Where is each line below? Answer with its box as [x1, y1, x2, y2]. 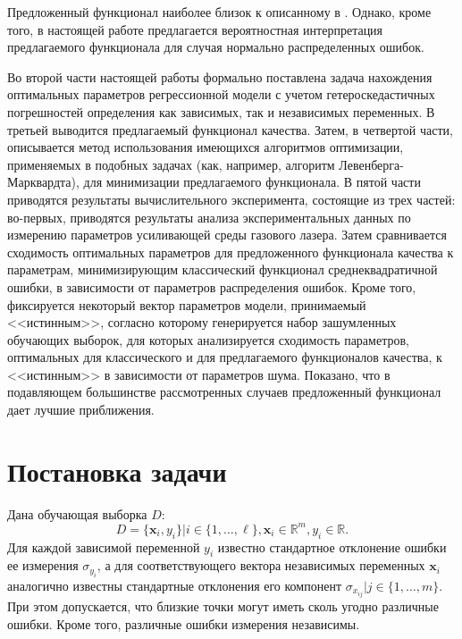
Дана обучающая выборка [7, 504, 147, 523]
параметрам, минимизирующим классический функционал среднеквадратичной [7, 260, 438, 279]
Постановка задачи [7, 452, 227, 489]
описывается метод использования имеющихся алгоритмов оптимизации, [7, 138, 404, 156]
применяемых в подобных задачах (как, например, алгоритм [7, 155, 335, 173]
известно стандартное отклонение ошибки [217, 537, 447, 556]
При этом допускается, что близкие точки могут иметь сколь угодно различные [7, 596, 439, 615]
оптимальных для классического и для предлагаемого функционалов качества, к [7, 348, 442, 366]
